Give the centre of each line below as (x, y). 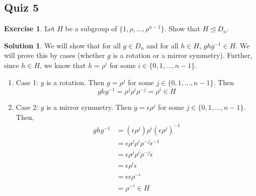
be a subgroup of (91, 28)
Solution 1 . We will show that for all (62, 45)
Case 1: (27, 82)
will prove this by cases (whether (55, 55)
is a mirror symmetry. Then (89, 107)
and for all (162, 45)
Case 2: (27, 107)
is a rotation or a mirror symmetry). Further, (183, 55)
